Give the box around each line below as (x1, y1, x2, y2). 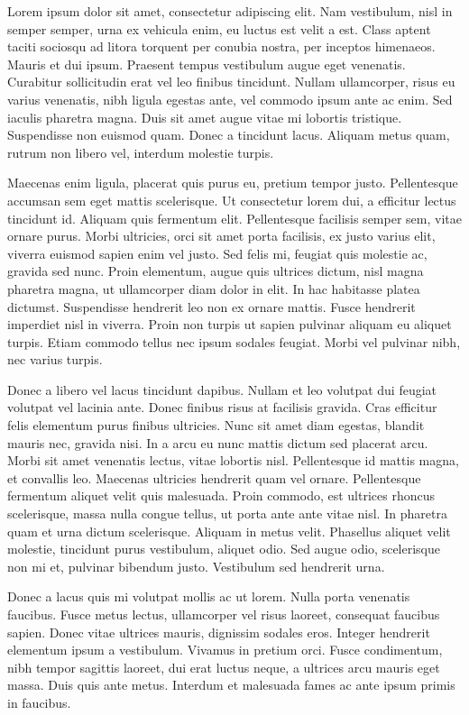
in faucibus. (7, 692, 71, 711)
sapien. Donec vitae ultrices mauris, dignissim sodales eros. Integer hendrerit (7, 622, 430, 641)
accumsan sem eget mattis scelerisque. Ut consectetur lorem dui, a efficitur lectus (7, 190, 456, 209)
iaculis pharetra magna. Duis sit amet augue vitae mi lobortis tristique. (7, 107, 402, 126)
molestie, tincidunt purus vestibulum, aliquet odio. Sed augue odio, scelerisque (7, 539, 441, 558)
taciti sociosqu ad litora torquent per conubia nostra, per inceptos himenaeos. (7, 37, 436, 56)
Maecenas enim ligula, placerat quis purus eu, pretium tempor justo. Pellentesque (7, 173, 458, 192)
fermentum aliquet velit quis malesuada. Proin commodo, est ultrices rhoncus (7, 486, 436, 505)
